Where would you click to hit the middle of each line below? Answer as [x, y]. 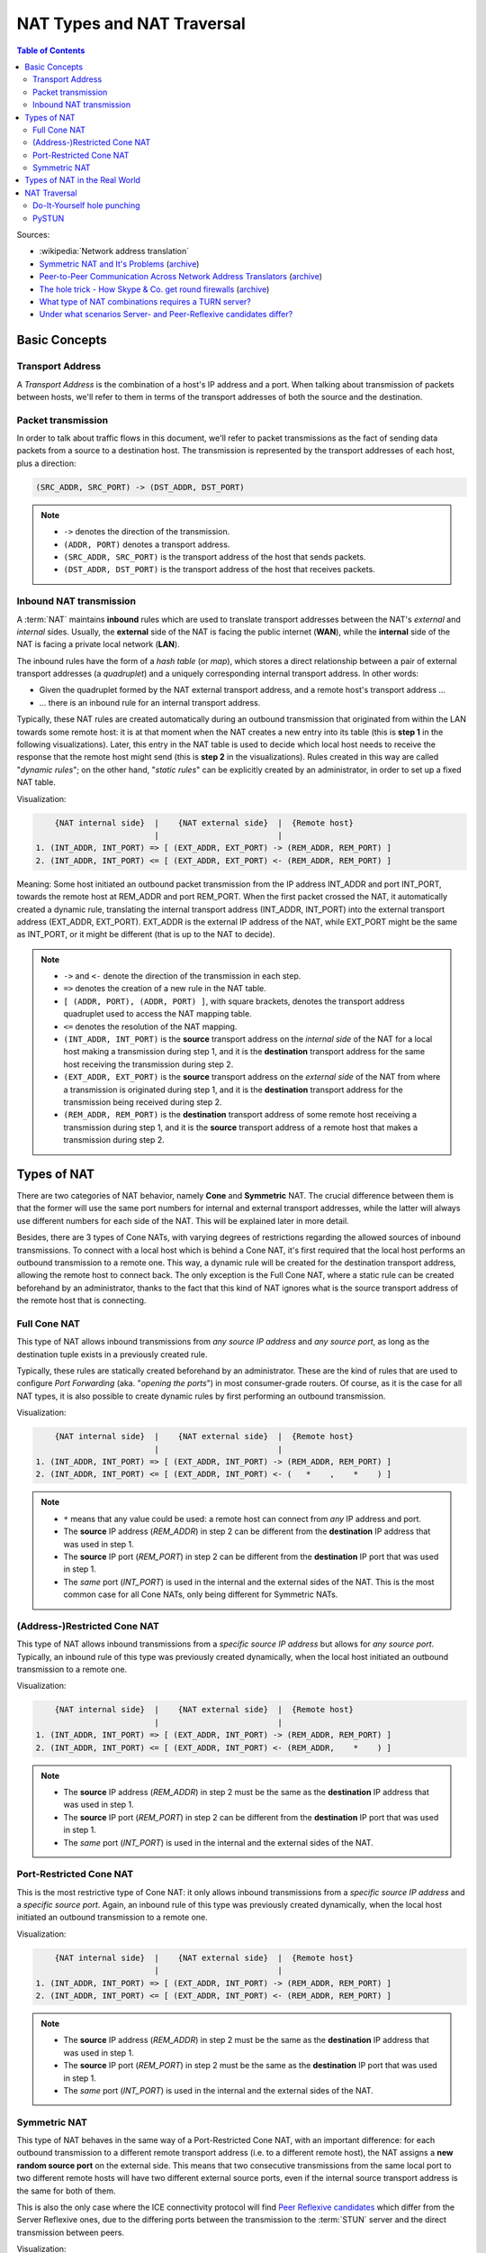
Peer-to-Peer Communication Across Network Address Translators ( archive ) [181, 277]
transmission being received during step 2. [143, 1102]
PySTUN [49, 218]
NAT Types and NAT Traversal [131, 23]
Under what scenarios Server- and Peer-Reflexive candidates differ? [166, 315]
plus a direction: [46, 463]
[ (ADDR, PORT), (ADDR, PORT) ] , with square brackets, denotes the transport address [234, 1001]
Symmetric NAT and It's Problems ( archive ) [119, 264]
